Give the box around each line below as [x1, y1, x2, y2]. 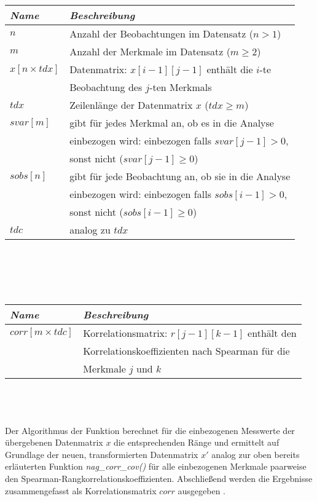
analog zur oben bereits [211, 448, 300, 460]
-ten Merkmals [149, 80, 212, 94]
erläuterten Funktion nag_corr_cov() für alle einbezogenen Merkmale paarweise [5, 460, 307, 473]
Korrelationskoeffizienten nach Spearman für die [83, 343, 290, 358]
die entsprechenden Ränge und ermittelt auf [114, 436, 280, 449]
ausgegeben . [178, 484, 225, 497]
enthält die [206, 62, 253, 76]
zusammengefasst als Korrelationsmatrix [5, 484, 157, 497]
